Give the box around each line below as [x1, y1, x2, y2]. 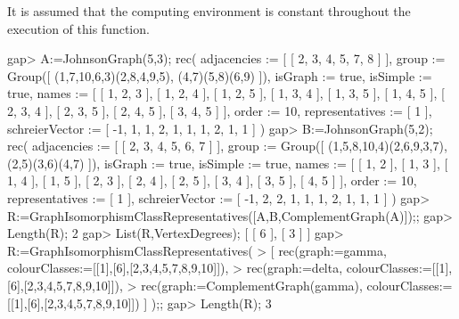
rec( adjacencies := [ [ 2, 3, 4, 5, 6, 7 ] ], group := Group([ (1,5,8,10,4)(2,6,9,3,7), [7, 136, 447, 155]
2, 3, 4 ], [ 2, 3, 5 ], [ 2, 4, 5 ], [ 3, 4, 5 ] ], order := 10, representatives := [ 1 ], [7, 101, 432, 119]
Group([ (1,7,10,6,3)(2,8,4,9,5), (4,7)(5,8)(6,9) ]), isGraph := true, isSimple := [7, 66, 432, 85]
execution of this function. [7, 19, 150, 37]
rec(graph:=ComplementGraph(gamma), [141, 275, 363, 294]
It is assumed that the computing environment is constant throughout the [7, 2, 411, 20]
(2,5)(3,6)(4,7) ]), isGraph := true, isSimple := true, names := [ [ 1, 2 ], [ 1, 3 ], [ [7, 153, 448, 172]
